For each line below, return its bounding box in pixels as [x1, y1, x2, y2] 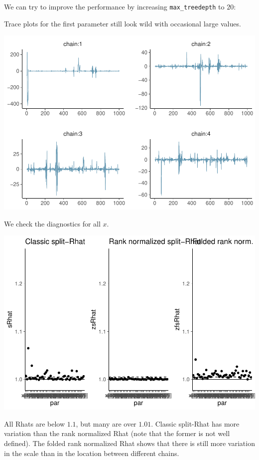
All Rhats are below [4, 418, 65, 429]
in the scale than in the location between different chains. [4, 448, 179, 458]
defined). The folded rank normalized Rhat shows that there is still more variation [4, 438, 255, 449]
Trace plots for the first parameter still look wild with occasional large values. [4, 18, 241, 28]
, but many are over [76, 418, 136, 429]
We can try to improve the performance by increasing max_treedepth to [4, 1, 225, 11]
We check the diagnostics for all [4, 218, 101, 229]
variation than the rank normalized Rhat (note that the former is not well [4, 428, 230, 439]
